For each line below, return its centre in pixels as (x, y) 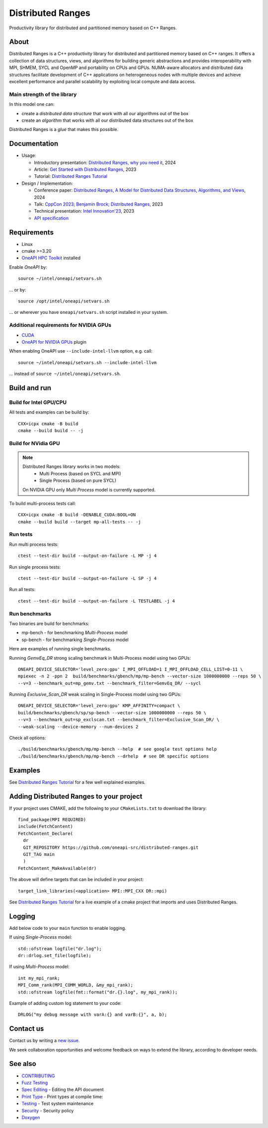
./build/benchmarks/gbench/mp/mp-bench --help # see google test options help (117, 749)
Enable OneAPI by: (28, 267)
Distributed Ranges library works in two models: (72, 466)
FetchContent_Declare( (46, 833)
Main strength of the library (43, 94)
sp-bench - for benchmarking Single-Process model (75, 639)
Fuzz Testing (35, 1082)
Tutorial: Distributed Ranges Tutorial (71, 176)
